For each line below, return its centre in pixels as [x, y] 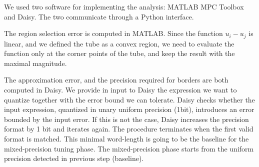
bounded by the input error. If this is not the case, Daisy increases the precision [126, 119]
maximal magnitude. [35, 63]
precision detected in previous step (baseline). [74, 158]
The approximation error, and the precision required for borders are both [116, 80]
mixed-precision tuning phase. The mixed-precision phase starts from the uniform [129, 148]
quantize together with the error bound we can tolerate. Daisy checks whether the [129, 99]
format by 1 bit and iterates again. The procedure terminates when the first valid [129, 129]
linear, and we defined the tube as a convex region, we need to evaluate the [119, 43]
